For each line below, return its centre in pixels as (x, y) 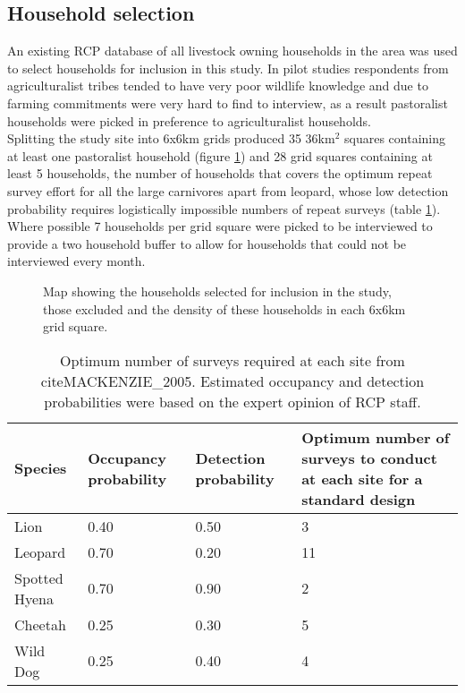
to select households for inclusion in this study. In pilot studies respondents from (228, 68)
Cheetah (40, 624)
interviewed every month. (76, 261)
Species (41, 468)
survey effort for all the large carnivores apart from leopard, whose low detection (228, 190)
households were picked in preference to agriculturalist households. (189, 120)
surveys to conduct (369, 458)
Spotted (39, 577)
